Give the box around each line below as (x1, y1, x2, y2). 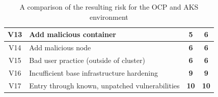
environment (89, 11, 128, 22)
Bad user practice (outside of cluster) (29, 54, 145, 65)
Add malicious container (29, 29, 116, 40)
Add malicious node (29, 42, 91, 53)
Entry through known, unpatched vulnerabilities (29, 80, 180, 90)
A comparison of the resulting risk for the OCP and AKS (19, 2, 199, 12)
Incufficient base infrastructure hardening (29, 67, 158, 78)
